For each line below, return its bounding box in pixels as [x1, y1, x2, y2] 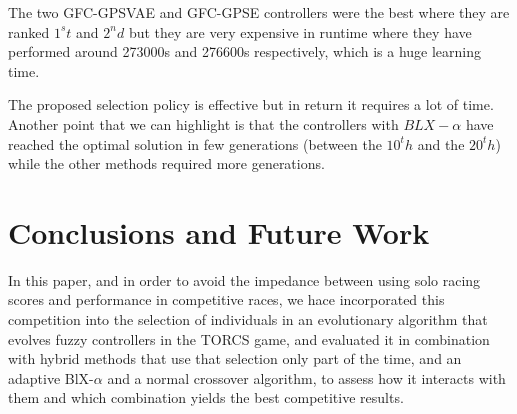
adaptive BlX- [8, 367, 94, 388]
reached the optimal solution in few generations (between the [8, 133, 382, 154]
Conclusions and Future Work [8, 211, 430, 252]
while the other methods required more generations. [8, 153, 325, 174]
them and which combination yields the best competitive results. [8, 387, 404, 408]
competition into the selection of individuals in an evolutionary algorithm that [8, 309, 488, 330]
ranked [8, 21, 50, 42]
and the [417, 133, 465, 154]
